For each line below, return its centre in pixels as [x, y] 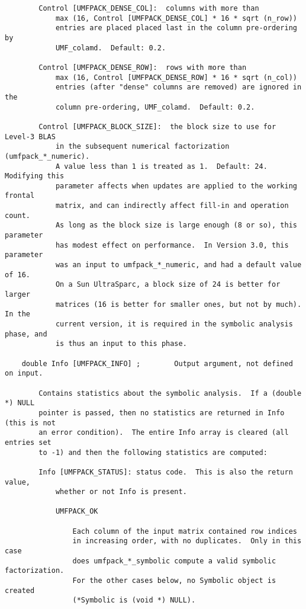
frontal [20, 196]
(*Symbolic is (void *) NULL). [134, 600]
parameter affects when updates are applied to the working [176, 186]
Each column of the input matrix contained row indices [185, 531]
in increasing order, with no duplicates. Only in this [187, 541]
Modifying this [35, 176]
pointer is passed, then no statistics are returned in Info [162, 413]
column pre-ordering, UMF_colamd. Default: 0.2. [155, 107]
